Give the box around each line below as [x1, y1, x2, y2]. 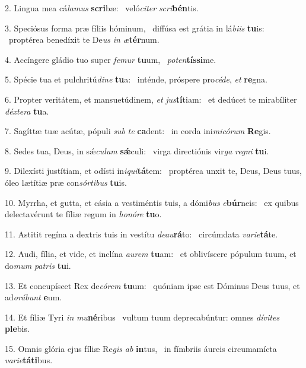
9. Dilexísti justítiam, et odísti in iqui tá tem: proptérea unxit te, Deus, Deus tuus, [5, 164, 302, 177]
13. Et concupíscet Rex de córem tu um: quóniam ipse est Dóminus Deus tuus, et [5, 279, 300, 291]
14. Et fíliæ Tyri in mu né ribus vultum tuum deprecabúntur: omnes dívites [5, 310, 280, 323]
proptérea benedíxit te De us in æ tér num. [8, 33, 160, 46]
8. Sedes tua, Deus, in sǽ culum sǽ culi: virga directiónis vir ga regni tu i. [5, 144, 269, 157]
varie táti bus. [5, 354, 53, 366]
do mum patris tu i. [5, 259, 71, 271]
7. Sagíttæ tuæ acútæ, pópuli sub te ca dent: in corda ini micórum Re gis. [5, 125, 271, 137]
